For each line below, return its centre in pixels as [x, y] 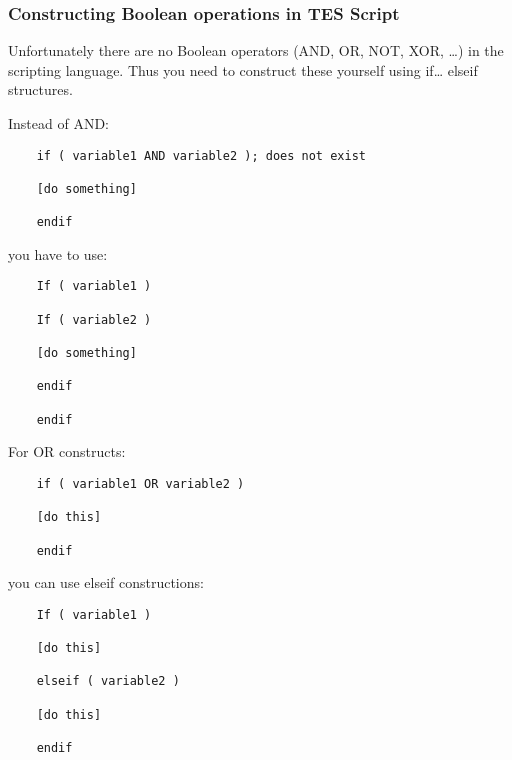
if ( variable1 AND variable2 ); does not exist [201, 155]
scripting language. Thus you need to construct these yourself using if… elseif [243, 69]
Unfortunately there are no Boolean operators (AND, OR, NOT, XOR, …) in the [256, 50]
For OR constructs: [67, 451]
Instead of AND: [58, 123]
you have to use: [58, 253]
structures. [40, 89]
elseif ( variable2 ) [108, 681]
